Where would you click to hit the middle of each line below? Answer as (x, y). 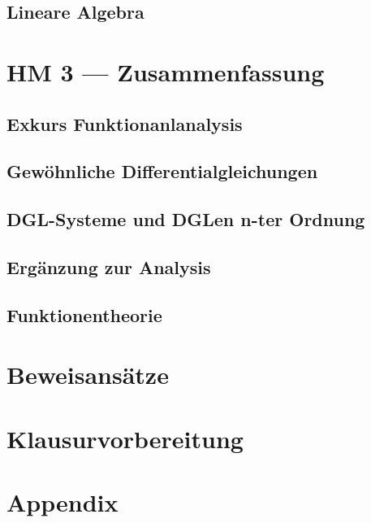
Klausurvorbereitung (125, 438)
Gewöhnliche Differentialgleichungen (162, 171)
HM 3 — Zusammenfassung (166, 71)
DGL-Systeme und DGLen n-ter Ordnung (186, 219)
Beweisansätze (88, 375)
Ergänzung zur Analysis (109, 266)
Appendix (63, 502)
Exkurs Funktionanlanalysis (125, 123)
